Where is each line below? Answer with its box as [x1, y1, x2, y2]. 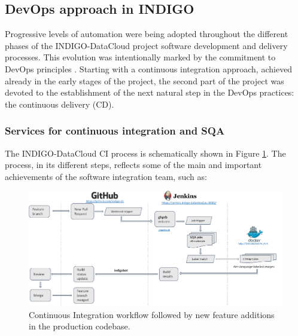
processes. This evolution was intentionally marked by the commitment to [5, 51, 276, 63]
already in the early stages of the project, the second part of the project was [5, 74, 284, 87]
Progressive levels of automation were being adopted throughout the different [5, 28, 288, 40]
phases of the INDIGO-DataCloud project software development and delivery [5, 39, 288, 51]
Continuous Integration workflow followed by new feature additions [29, 308, 275, 320]
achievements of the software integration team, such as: [5, 170, 207, 182]
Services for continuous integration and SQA [5, 123, 225, 138]
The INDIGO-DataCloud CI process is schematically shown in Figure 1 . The [5, 146, 286, 159]
